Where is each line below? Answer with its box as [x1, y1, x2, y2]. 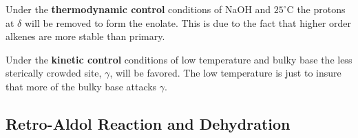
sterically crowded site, [6, 66, 102, 80]
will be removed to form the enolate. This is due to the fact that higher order [24, 15, 351, 30]
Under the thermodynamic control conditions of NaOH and [6, 2, 271, 16]
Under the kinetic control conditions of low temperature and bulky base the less [6, 52, 352, 66]
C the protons [286, 2, 346, 16]
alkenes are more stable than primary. [6, 29, 165, 43]
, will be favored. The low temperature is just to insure [109, 66, 341, 80]
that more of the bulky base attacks [6, 79, 157, 93]
